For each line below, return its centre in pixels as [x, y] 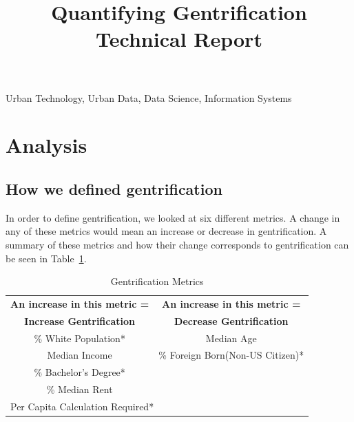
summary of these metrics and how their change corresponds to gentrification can [177, 244]
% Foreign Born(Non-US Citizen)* [231, 355]
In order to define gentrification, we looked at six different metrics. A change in [173, 217]
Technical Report [179, 39]
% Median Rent [80, 389]
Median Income [80, 355]
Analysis [46, 145]
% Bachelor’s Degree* [80, 372]
